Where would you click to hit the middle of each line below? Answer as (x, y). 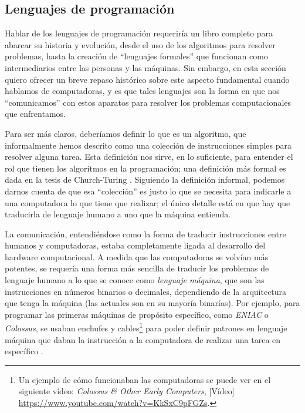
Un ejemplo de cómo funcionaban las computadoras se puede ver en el (145, 379)
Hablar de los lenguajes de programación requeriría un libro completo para (139, 33)
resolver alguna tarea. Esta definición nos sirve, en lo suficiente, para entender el (149, 157)
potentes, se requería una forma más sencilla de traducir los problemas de (137, 268)
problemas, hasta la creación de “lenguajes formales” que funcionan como (136, 56)
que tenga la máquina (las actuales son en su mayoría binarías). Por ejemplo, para (152, 303)
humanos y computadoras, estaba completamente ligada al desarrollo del (135, 245)
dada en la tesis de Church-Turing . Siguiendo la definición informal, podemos (145, 179)
